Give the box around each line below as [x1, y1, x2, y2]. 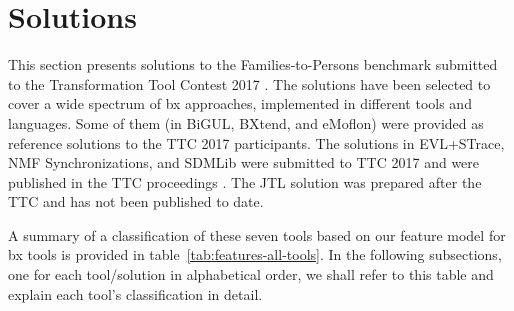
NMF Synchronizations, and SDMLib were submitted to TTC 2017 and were [8, 152, 480, 173]
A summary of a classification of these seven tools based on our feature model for [8, 224, 506, 245]
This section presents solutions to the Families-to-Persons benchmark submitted [8, 54, 498, 75]
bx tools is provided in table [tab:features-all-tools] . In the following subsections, [8, 244, 502, 265]
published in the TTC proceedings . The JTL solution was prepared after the [8, 171, 482, 192]
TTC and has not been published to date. [8, 191, 264, 212]
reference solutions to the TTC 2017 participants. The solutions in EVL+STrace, [8, 132, 505, 153]
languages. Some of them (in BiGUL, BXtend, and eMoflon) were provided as [8, 112, 484, 133]
